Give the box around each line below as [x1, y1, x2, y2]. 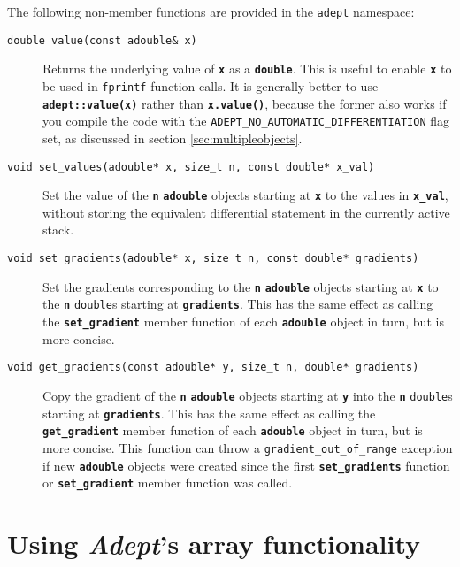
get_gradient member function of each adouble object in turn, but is [42, 421, 423, 440]
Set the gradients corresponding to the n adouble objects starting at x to [42, 277, 439, 295]
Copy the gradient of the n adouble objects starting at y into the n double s [42, 386, 453, 404]
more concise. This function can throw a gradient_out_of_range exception [42, 438, 453, 456]
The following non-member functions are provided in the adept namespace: [7, 3, 415, 20]
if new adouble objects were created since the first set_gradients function [42, 456, 450, 474]
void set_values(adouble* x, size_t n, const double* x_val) [7, 160, 375, 173]
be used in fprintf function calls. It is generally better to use [42, 76, 379, 95]
